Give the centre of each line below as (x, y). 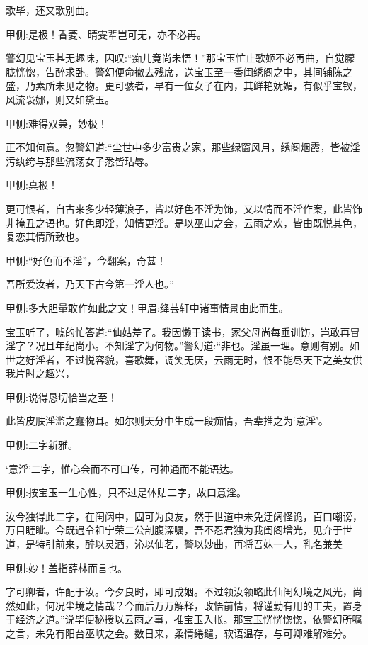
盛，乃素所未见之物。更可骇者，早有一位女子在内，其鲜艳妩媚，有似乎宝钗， (184, 85)
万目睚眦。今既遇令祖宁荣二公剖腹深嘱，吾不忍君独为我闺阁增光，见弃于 (174, 530)
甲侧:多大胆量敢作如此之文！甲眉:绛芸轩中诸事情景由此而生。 (147, 307)
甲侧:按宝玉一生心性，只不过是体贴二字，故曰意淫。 (126, 492)
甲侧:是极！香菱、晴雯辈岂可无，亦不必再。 (106, 34)
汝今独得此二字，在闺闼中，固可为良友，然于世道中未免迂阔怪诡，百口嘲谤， (184, 516)
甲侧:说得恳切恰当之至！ (62, 397)
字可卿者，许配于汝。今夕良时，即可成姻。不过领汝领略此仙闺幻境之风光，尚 (184, 591)
